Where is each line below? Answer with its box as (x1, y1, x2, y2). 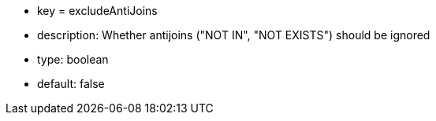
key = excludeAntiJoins (37, 4, 158, 17)
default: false (37, 77, 105, 90)
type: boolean (37, 53, 109, 66)
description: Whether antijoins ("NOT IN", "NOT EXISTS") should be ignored (37, 28, 430, 42)
